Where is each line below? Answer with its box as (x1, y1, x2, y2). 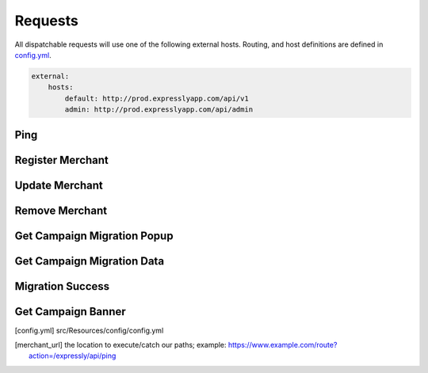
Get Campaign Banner (14, 305, 126, 318)
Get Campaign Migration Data (14, 254, 165, 268)
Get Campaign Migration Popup (14, 229, 174, 242)
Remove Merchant (14, 204, 107, 217)
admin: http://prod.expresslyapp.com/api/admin (64, 105, 254, 114)
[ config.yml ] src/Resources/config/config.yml (14, 325, 164, 335)
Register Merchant (14, 153, 109, 166)
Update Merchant (14, 178, 103, 192)
